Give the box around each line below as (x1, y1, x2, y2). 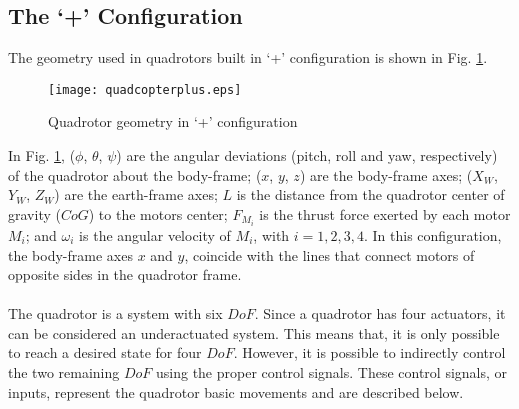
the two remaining (8, 362, 120, 383)
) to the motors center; (88, 203, 228, 224)
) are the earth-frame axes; (54, 184, 218, 205)
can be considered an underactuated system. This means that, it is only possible (8, 322, 500, 343)
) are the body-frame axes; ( (299, 164, 473, 185)
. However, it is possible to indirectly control (233, 342, 506, 363)
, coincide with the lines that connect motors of (184, 244, 475, 265)
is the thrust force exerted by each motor (259, 203, 511, 224)
